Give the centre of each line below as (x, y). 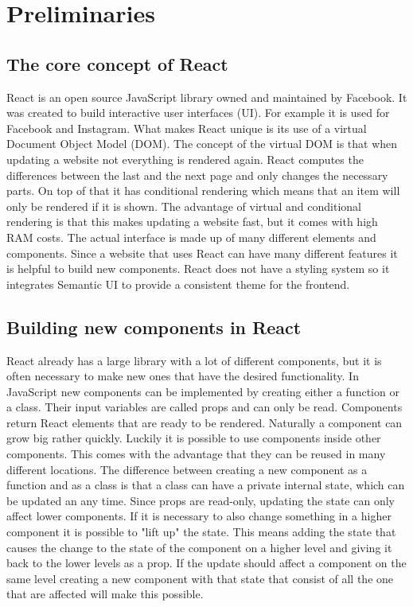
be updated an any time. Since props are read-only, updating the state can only (201, 500)
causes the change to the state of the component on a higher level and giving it (199, 547)
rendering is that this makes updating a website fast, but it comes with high (192, 222)
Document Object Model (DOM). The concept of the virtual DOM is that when (202, 144)
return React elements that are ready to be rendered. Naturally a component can (205, 422)
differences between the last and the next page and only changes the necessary (197, 175)
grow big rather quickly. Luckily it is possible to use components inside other (194, 438)
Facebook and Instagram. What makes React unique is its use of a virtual (187, 128)
